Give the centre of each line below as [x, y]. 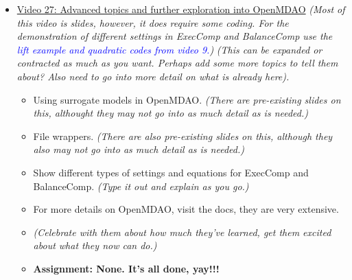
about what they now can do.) [95, 245]
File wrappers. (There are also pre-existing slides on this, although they [183, 136]
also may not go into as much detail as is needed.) [139, 149]
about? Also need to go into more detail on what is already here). [153, 76]
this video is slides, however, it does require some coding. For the [153, 22]
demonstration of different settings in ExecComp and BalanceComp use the [175, 36]
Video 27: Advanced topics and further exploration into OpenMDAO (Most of [181, 9]
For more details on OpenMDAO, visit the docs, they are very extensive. [186, 209]
